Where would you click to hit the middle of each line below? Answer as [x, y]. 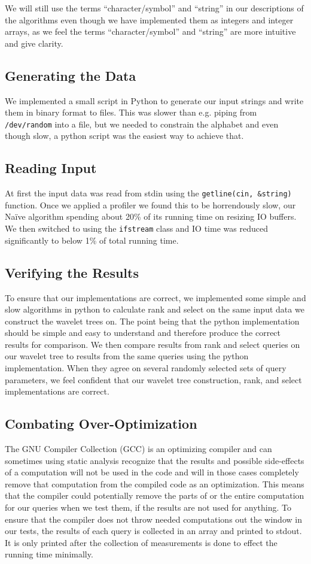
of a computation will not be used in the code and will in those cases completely [152, 472]
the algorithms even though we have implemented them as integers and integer [149, 19]
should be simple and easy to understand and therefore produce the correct [143, 333]
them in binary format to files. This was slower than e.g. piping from [131, 112]
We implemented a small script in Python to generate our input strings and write [154, 100]
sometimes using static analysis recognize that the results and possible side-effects [155, 460]
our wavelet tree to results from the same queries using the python [127, 356]
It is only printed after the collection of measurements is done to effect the [141, 542]
